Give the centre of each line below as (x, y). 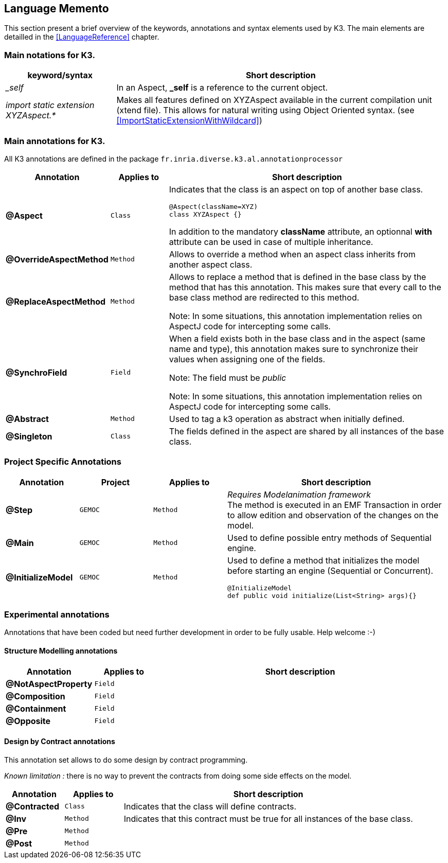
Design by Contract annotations (60, 742)
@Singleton (29, 436)
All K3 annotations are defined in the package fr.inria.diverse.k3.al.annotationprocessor (174, 158)
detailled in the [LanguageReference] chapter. (82, 37)
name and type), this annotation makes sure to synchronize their (294, 349)
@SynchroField (37, 372)
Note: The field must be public (228, 377)
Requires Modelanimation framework (299, 494)
